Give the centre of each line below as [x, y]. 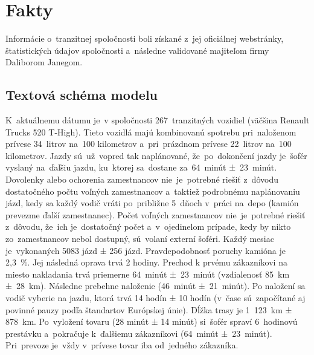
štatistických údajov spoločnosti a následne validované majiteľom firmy [137, 50]
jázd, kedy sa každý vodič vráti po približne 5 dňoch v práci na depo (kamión [152, 203]
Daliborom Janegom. [44, 62]
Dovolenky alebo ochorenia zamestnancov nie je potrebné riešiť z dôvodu [142, 179]
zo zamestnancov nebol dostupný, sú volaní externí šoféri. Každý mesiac [140, 239]
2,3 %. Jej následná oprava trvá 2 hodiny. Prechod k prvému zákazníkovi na [146, 262]
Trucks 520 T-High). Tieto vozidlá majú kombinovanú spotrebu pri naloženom [151, 132]
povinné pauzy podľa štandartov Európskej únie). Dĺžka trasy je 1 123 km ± [149, 309]
